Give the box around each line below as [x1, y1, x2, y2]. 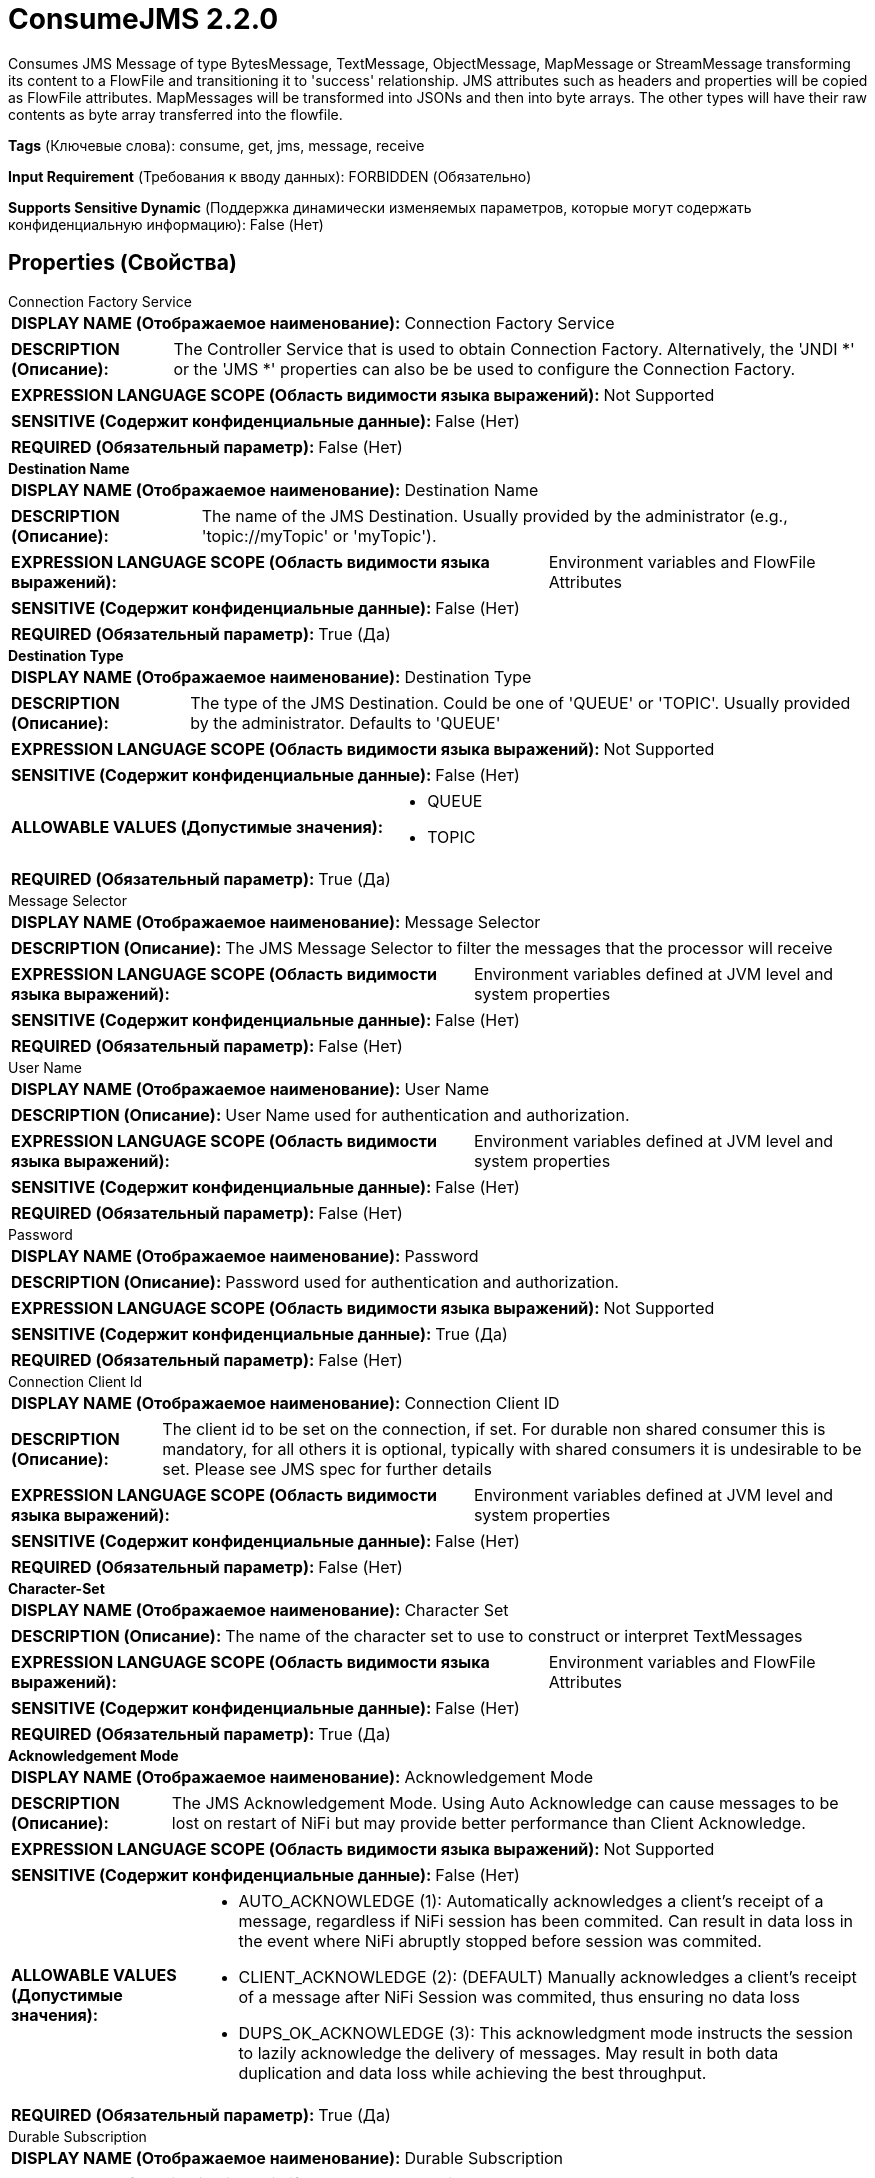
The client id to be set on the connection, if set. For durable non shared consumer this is [162, 1418, 826, 1439]
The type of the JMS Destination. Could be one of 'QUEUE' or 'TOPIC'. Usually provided [190, 692, 851, 713]
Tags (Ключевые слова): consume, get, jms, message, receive [8, 136, 425, 154]
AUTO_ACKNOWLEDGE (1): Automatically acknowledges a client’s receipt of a [238, 1890, 824, 1911]
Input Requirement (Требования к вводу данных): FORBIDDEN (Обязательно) [8, 167, 532, 185]
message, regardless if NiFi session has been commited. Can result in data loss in [238, 1910, 853, 1931]
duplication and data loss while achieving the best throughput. [238, 2062, 707, 2083]
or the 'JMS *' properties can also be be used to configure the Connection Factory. [173, 358, 796, 379]
